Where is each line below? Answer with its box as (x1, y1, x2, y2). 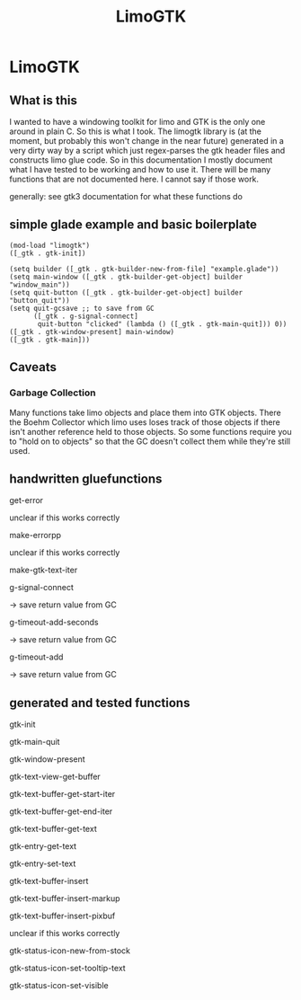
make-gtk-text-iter (9, 564, 78, 576)
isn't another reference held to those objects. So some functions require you (9, 426, 292, 437)
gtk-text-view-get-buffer (9, 771, 101, 783)
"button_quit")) (9, 296, 70, 305)
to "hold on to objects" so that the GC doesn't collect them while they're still (9, 436, 290, 447)
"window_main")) (9, 280, 70, 289)
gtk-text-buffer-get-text (9, 824, 97, 835)
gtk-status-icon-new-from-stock (9, 945, 131, 956)
